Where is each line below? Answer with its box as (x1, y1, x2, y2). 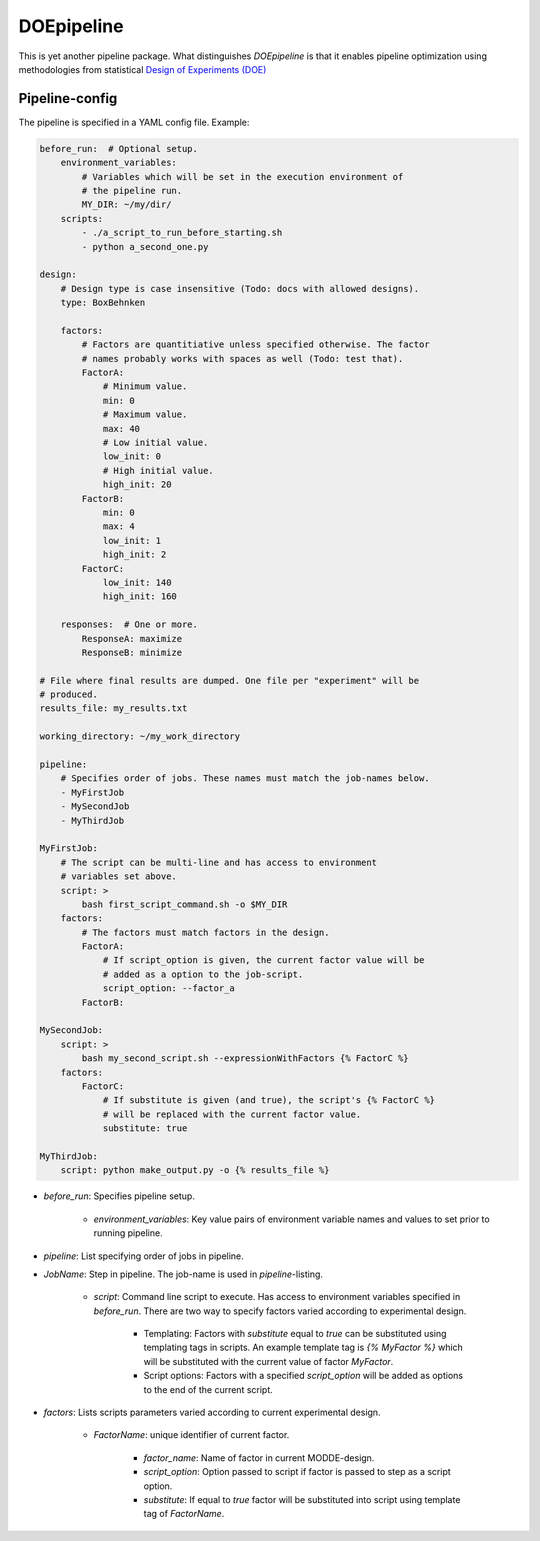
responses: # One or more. (60, 619, 199, 630)
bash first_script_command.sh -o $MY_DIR (81, 898, 288, 910)
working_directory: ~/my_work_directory (39, 731, 240, 742)
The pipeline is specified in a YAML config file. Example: (18, 116, 250, 128)
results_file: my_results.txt (39, 703, 188, 714)
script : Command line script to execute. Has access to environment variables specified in (93, 1291, 461, 1303)
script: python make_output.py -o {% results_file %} (60, 1165, 330, 1176)
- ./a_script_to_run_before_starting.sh (81, 227, 283, 239)
